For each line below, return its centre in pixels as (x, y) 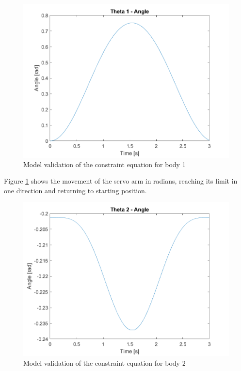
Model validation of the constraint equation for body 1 (104, 164)
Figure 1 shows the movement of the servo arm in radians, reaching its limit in (121, 181)
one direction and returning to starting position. (75, 190)
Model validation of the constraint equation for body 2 (104, 363)
